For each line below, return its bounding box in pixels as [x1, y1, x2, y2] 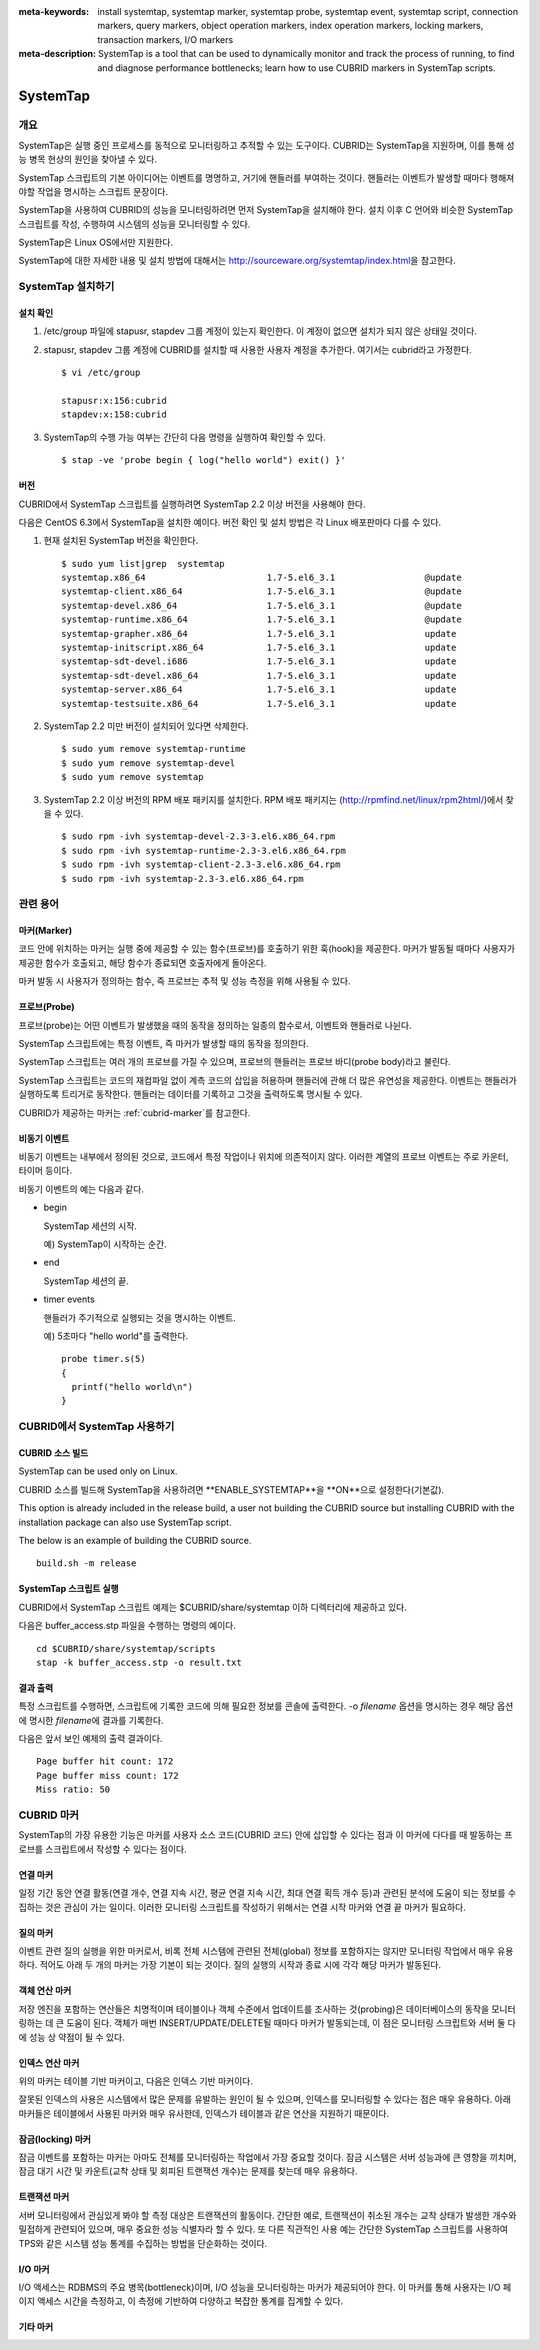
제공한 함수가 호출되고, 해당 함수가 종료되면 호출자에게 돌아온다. [18, 956, 267, 969]
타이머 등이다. [18, 1165, 73, 1177]
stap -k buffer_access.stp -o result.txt [36, 1656, 242, 1668]
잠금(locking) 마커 [18, 2133, 92, 2145]
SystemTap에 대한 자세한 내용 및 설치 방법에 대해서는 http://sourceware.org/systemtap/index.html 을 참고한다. [18, 255, 456, 267]
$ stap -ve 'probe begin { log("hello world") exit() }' [61, 455, 347, 466]
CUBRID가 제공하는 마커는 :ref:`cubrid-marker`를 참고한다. [18, 1106, 251, 1119]
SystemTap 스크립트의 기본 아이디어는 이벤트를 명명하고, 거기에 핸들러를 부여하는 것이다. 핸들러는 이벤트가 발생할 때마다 [18, 171, 489, 184]
